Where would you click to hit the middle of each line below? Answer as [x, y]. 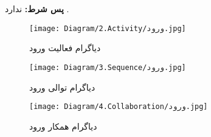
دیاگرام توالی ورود [62, 87]
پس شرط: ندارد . [37, 9]
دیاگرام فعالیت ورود [65, 48]
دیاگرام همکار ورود [63, 126]
